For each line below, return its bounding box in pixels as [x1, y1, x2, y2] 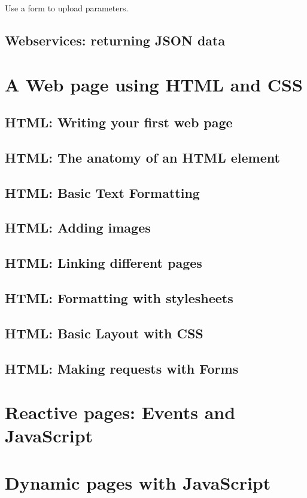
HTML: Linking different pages [5, 253, 202, 272]
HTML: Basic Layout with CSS [5, 323, 203, 342]
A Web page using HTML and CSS [5, 72, 303, 96]
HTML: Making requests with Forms [5, 359, 239, 377]
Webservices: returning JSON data [5, 30, 226, 49]
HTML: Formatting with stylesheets [5, 289, 233, 307]
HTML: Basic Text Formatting [5, 183, 200, 201]
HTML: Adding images [5, 218, 151, 237]
